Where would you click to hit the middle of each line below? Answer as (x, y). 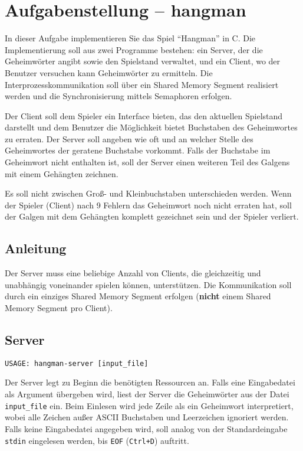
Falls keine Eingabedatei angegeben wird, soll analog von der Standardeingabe (146, 428)
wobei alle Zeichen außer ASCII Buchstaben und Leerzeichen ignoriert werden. (147, 417)
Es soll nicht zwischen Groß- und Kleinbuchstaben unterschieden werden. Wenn (148, 193)
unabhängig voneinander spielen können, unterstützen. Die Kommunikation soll (148, 284)
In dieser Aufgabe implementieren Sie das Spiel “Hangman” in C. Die (130, 38)
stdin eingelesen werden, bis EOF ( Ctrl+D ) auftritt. (97, 440)
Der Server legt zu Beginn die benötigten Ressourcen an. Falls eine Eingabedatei (150, 382)
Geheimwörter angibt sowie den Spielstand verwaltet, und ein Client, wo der (143, 61)
